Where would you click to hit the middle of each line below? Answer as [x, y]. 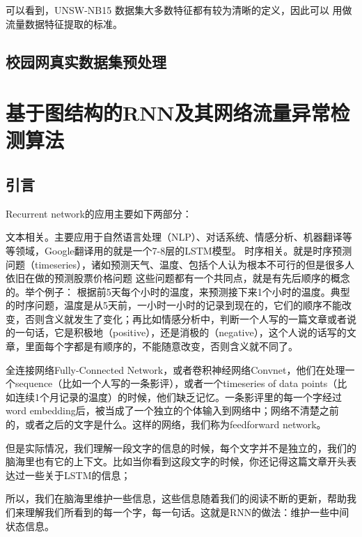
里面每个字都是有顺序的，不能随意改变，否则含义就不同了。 [161, 346]
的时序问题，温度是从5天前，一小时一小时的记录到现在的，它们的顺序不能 [174, 305]
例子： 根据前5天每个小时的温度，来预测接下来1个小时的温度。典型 [197, 291]
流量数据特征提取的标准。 [64, 23]
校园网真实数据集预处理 [86, 61]
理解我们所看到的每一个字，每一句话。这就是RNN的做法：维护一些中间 [187, 512]
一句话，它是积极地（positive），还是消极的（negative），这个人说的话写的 [181, 332]
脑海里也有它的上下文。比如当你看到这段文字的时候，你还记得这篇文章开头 [176, 461]
